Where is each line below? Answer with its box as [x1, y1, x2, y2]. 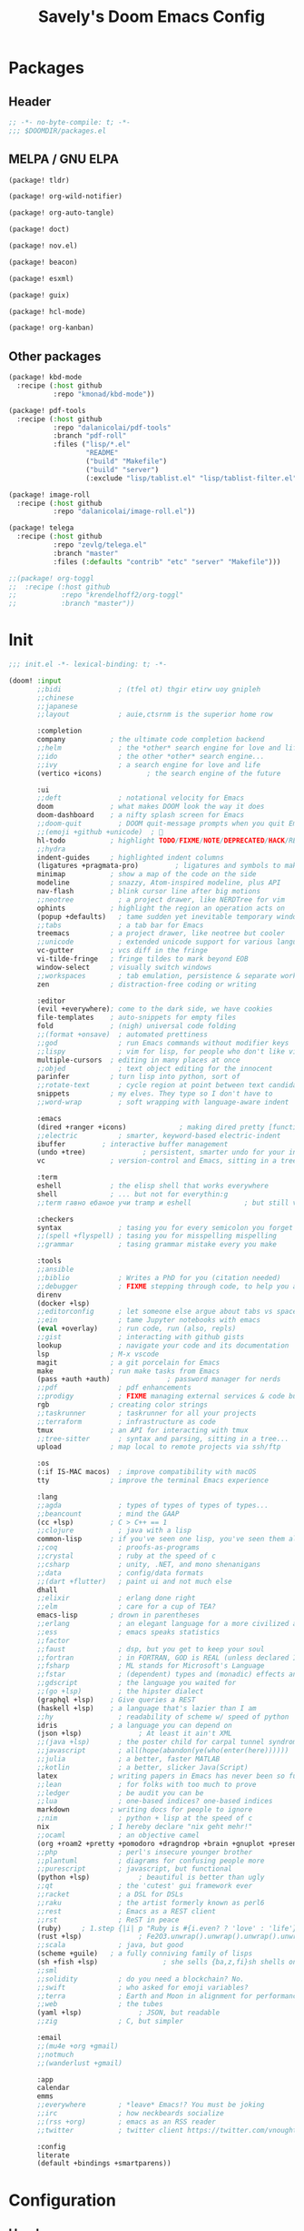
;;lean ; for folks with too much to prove [36, 1780, 257, 1789]
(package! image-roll [8, 490, 91, 500]
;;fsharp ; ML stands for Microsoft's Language [36, 1661, 265, 1671]
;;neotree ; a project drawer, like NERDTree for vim [36, 894, 285, 904]
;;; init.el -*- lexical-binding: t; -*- [8, 660, 168, 670]
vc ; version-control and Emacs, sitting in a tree [36, 1156, 298, 1166]
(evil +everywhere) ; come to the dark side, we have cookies [36, 1004, 273, 1014]
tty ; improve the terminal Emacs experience [36, 1476, 270, 1485]
